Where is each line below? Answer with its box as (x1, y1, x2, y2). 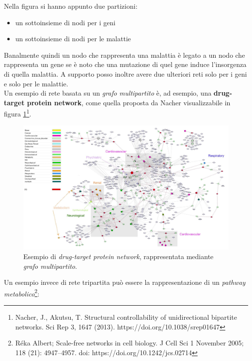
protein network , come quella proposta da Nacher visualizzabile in (27, 97, 231, 107)
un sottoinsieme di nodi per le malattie (15, 33, 131, 44)
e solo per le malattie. (4, 78, 68, 88)
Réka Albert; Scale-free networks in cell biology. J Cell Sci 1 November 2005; (15, 338, 244, 348)
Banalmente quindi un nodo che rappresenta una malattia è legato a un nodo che (4, 49, 245, 60)
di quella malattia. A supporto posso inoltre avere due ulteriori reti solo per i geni (4, 68, 247, 79)
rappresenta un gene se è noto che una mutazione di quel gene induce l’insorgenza (4, 59, 247, 69)
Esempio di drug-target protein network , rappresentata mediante (23, 251, 214, 261)
